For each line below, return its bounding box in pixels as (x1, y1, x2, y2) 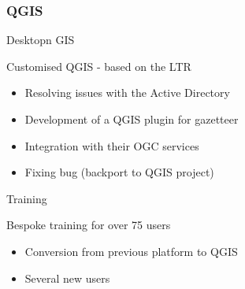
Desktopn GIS (6, 31, 75, 48)
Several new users (24, 269, 110, 286)
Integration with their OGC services (24, 137, 199, 154)
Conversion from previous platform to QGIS (24, 243, 238, 259)
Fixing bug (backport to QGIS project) (24, 164, 214, 180)
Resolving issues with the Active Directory (24, 84, 230, 101)
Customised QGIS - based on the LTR (6, 57, 191, 74)
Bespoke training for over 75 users (6, 217, 171, 233)
